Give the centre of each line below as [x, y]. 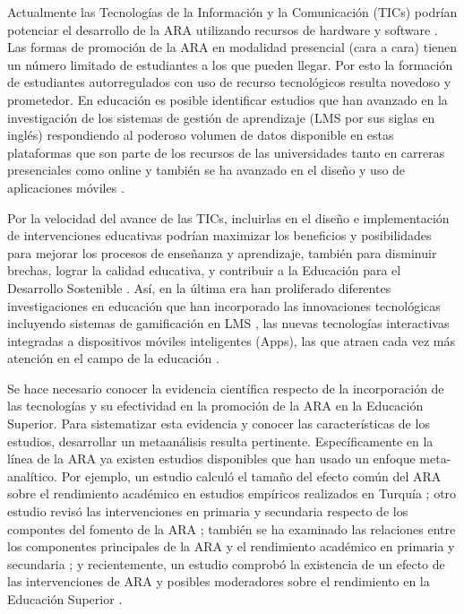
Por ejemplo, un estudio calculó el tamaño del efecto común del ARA [251, 476]
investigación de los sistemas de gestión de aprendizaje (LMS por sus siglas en [221, 117]
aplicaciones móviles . [66, 187]
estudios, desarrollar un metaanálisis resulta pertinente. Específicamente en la [220, 441]
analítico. [33, 476]
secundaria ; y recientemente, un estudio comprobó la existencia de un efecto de [226, 563]
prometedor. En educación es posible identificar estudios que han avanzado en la [228, 99]
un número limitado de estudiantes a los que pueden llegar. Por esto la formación [230, 64]
